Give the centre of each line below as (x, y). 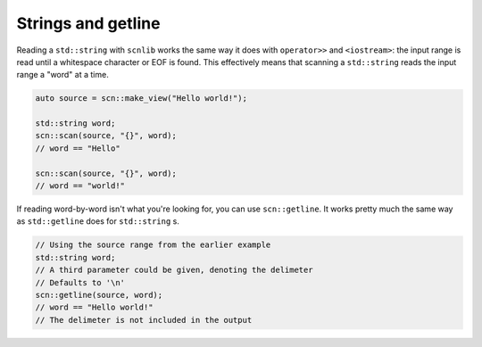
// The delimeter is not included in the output (144, 320)
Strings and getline (88, 23)
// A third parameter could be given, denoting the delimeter (174, 270)
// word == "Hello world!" (94, 307)
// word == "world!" (80, 186)
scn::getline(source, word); (99, 295)
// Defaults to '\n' (80, 282)
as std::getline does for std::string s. (98, 221)
